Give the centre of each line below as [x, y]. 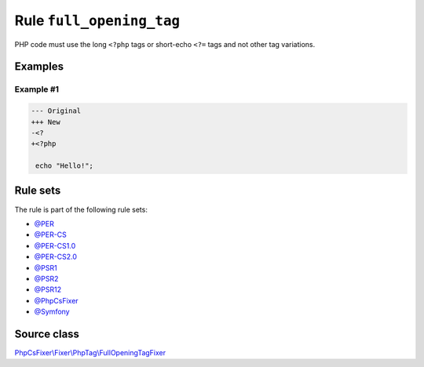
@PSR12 [48, 289]
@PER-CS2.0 [56, 257]
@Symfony [52, 312]
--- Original [56, 111]
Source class [47, 334]
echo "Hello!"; [65, 166]
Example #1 [37, 89]
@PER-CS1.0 [55, 245]
